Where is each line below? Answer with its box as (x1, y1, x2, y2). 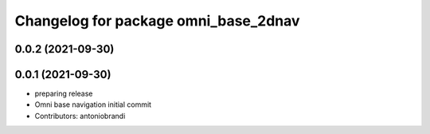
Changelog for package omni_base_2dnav (14, 12, 300, 30)
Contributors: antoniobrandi (34, 111, 126, 120)
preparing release (34, 89, 93, 99)
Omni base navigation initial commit (34, 100, 151, 109)
